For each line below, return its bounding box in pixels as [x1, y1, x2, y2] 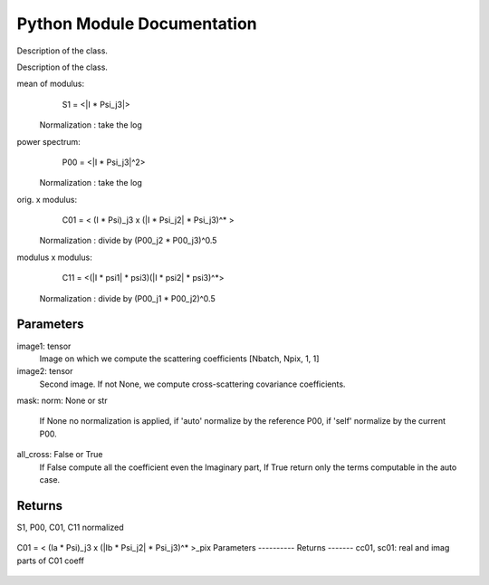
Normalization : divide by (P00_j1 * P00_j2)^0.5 [39, 292, 216, 303]
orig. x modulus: [16, 194, 77, 205]
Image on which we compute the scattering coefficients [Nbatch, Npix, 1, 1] [39, 353, 320, 364]
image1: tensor [16, 340, 72, 351]
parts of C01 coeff [16, 555, 85, 566]
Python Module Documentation [16, 14, 257, 34]
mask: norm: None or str [16, 395, 108, 407]
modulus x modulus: [16, 252, 92, 263]
